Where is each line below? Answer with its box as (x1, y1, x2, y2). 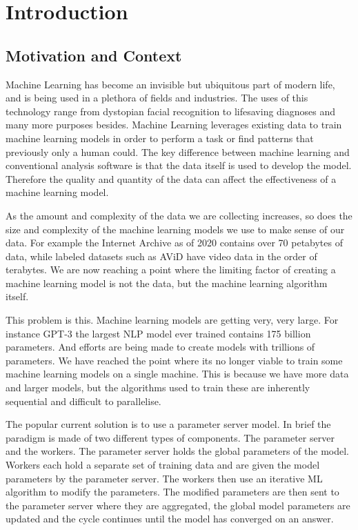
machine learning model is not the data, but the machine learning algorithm (6, 275, 328, 290)
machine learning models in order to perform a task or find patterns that (6, 130, 314, 145)
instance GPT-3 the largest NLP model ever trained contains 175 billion (6, 326, 311, 340)
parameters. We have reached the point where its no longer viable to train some (6, 353, 343, 367)
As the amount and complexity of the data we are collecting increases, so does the (6, 208, 352, 222)
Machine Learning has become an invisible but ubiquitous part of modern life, (6, 77, 335, 91)
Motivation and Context (6, 44, 182, 66)
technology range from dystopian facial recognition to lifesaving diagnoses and (6, 104, 336, 118)
